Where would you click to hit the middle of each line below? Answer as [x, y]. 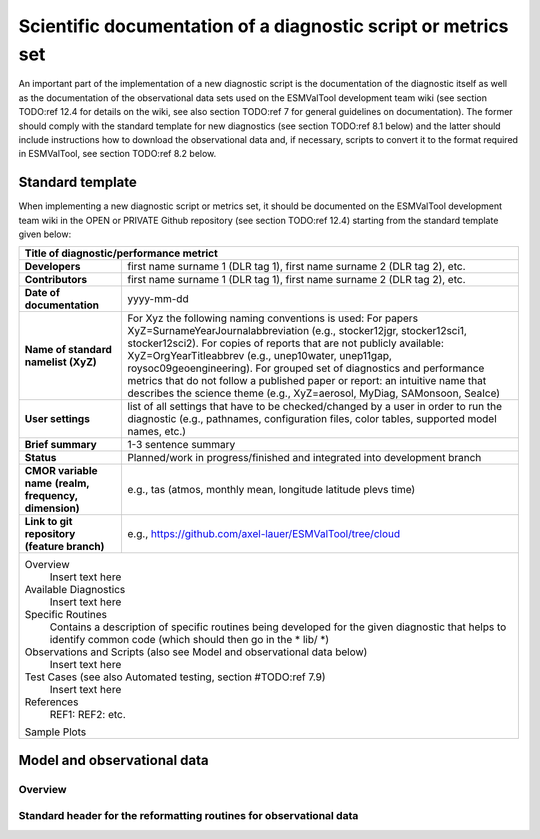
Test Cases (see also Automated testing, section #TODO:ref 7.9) [175, 677]
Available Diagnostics [75, 590]
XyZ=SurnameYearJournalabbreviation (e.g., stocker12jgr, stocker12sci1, [297, 331]
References [51, 702]
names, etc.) [157, 432]
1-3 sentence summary [181, 445]
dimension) [52, 508]
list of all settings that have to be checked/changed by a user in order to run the [314, 407]
